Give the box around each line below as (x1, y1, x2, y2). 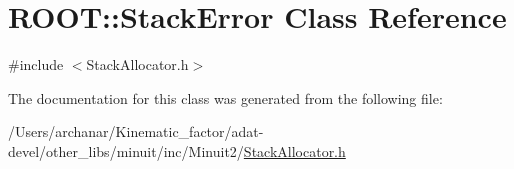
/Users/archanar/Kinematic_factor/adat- (8, 121, 264, 142)
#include (8, 54, 64, 75)
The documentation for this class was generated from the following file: (8, 87, 443, 108)
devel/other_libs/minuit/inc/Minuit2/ (8, 140, 244, 161)
